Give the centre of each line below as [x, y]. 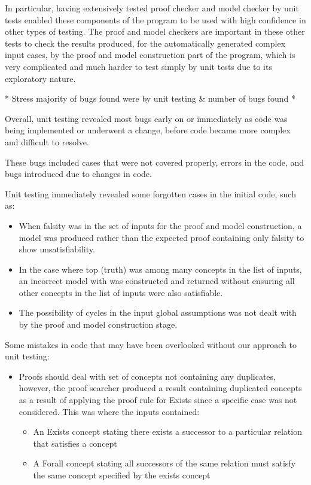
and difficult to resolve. [47, 141]
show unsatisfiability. [57, 249]
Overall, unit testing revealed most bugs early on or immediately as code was [146, 118]
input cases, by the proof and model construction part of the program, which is [150, 55]
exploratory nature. [40, 78]
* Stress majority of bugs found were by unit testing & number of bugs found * [150, 98]
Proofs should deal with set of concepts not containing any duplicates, [147, 376]
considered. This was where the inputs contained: [109, 411]
